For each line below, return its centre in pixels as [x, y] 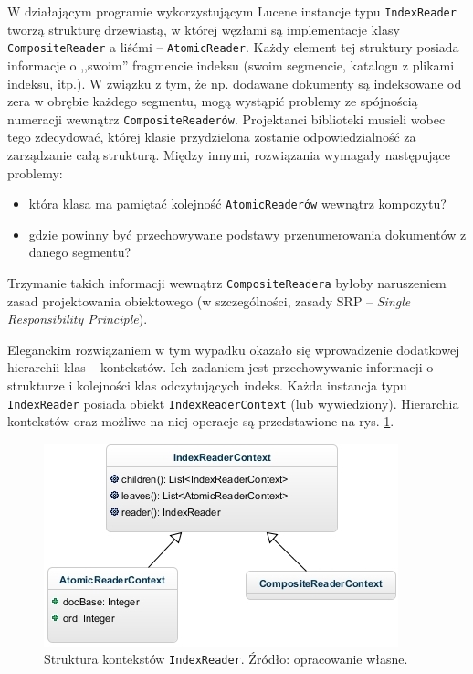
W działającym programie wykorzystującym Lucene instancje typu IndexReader [232, 11]
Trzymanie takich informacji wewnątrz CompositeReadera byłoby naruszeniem [227, 282]
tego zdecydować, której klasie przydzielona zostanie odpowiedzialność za [212, 137]
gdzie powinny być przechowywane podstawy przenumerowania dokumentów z [247, 234]
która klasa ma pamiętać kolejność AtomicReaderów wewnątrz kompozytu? [237, 203]
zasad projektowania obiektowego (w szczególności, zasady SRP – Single [209, 300]
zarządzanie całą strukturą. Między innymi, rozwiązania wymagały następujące [229, 154]
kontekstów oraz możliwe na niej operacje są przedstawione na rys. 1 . [201, 421]
